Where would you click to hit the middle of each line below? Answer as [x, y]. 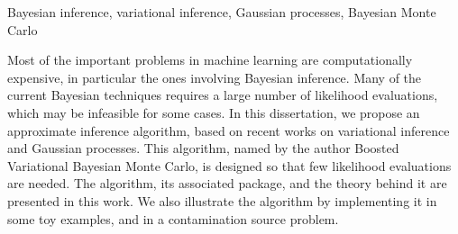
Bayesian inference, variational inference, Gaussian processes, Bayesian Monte [222, 12]
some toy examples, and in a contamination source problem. [173, 218]
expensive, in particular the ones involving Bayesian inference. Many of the [215, 77]
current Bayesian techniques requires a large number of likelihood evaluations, [223, 95]
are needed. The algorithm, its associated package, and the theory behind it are [227, 183]
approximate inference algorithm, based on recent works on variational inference [229, 130]
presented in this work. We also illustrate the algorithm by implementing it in [222, 200]
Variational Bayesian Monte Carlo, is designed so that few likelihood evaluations [229, 165]
